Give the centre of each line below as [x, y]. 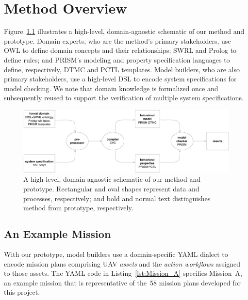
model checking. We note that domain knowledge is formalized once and [111, 88]
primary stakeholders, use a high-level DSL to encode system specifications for [120, 79]
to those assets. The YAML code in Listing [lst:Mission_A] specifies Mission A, [123, 273]
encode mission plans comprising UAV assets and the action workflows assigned [122, 263]
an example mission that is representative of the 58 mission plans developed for [122, 282]
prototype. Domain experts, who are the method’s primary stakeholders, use [117, 40]
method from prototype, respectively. [78, 208]
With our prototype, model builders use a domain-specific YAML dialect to [116, 254]
